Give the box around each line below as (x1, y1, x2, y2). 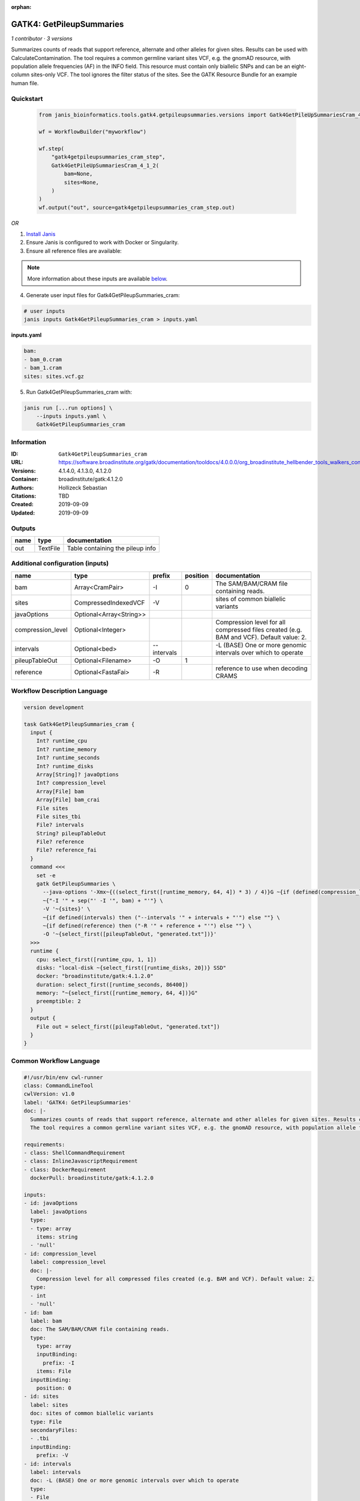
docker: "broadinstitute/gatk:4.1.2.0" (36, 973, 154, 980)
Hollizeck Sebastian (58, 484, 107, 491)
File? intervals (36, 821, 84, 829)
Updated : (11, 509, 35, 516)
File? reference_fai (36, 847, 97, 854)
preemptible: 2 (36, 998, 81, 1005)
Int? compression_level (36, 779, 106, 787)
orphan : (11, 4, 32, 10)
